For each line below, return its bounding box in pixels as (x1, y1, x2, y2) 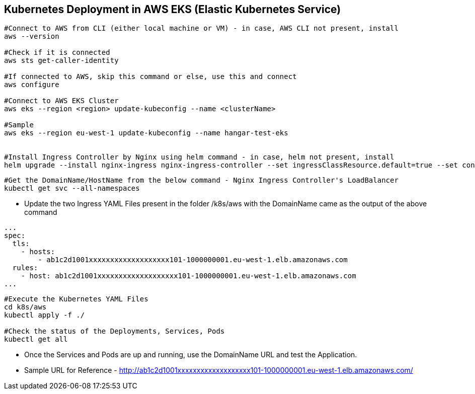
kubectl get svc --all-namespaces (4, 184, 140, 193)
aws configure (4, 81, 59, 89)
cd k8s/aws (4, 303, 47, 311)
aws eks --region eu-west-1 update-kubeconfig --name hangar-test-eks (4, 129, 288, 137)
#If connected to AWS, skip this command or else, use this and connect (4, 72, 297, 81)
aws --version (4, 32, 59, 41)
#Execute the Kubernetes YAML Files (4, 295, 148, 303)
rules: (12, 264, 38, 272)
